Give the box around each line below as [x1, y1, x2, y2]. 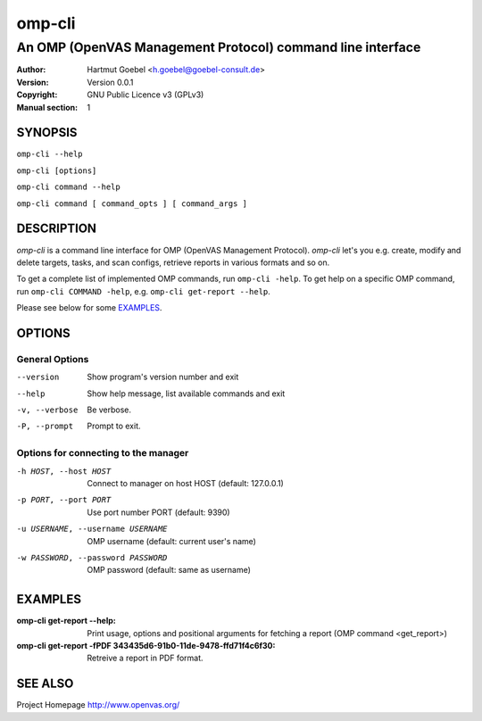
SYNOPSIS [16, 125, 78, 140]
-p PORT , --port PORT [16, 495, 112, 505]
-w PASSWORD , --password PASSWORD [16, 552, 168, 562]
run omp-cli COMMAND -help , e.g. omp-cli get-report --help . [16, 286, 271, 296]
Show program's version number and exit [87, 371, 239, 383]
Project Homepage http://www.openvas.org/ [16, 700, 180, 710]
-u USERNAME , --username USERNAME [16, 524, 168, 535]
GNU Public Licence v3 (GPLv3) [87, 89, 204, 100]
